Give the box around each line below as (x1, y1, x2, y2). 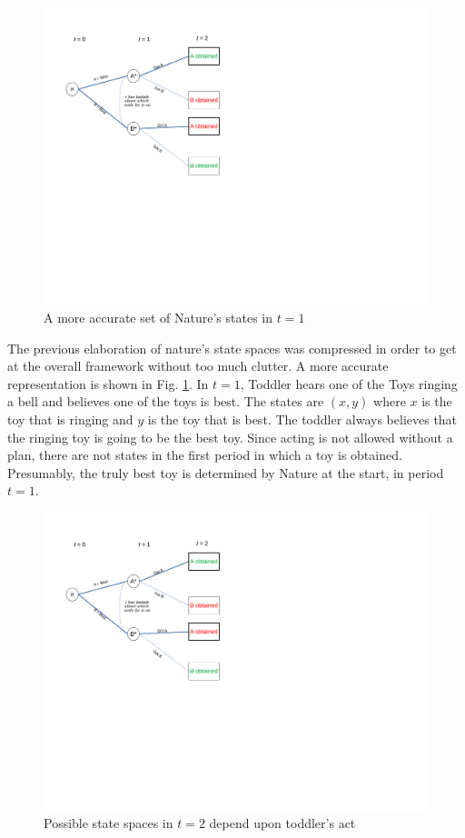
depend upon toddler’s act (209, 813, 356, 833)
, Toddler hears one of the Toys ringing (240, 374, 458, 393)
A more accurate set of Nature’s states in (44, 308, 272, 327)
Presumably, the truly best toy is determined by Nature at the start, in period (7, 463, 444, 482)
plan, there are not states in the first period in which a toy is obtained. (7, 445, 402, 464)
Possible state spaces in (44, 813, 173, 833)
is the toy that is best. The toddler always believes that (147, 410, 458, 429)
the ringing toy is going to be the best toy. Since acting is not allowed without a (7, 427, 453, 446)
